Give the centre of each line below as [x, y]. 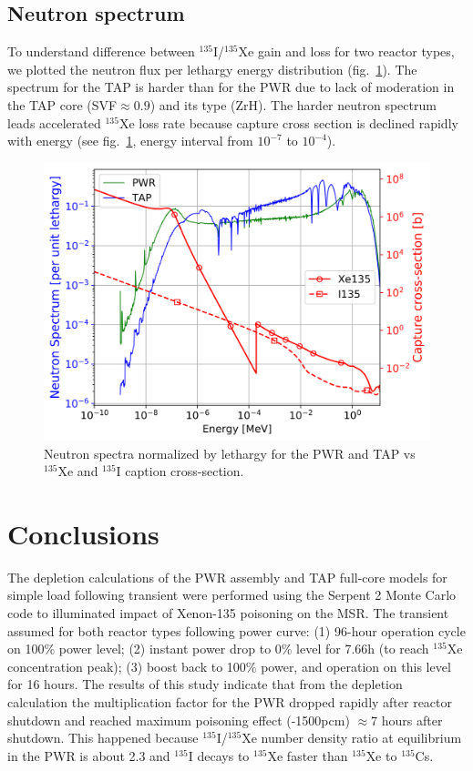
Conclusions [83, 533]
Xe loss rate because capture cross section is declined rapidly [288, 122]
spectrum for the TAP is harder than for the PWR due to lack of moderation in [231, 87]
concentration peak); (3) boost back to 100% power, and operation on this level [229, 666]
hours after [412, 720]
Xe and [78, 471]
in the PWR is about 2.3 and [89, 755]
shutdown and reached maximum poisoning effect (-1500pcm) [179, 720]
